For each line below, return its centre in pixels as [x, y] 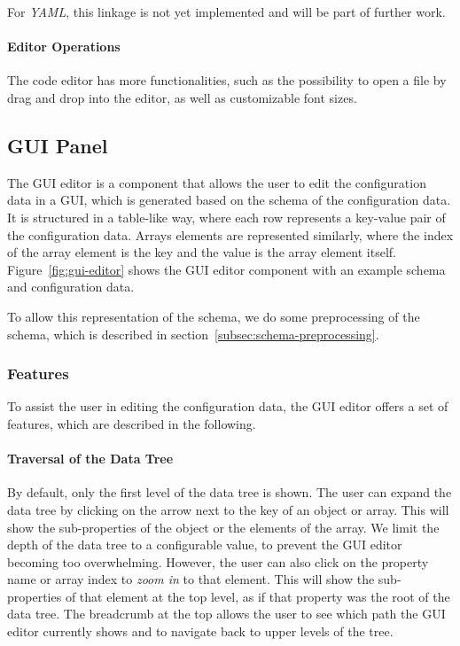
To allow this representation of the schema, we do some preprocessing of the [214, 316]
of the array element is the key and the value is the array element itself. [202, 252]
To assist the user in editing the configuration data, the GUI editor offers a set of [228, 406]
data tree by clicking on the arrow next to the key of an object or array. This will [228, 509]
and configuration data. [71, 287]
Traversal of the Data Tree [90, 459]
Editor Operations [64, 47]
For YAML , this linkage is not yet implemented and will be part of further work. [226, 12]
